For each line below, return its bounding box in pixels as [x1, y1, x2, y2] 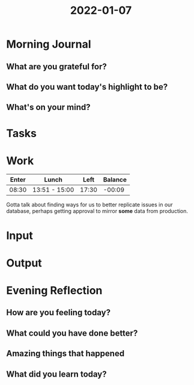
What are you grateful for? [6, 61, 107, 72]
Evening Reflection [6, 284, 103, 298]
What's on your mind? [6, 102, 91, 112]
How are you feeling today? [6, 307, 111, 318]
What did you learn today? [6, 369, 107, 379]
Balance [103, 176, 127, 184]
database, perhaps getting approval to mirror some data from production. [6, 208, 188, 215]
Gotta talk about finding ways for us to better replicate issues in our [6, 201, 173, 208]
